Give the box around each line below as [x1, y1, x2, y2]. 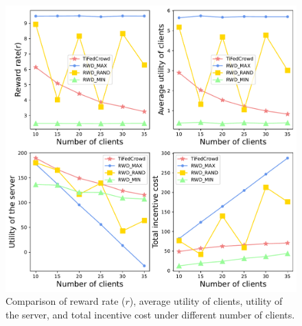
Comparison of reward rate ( [5, 294, 126, 308]
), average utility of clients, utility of [129, 294, 283, 308]
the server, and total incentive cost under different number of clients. [5, 307, 295, 321]
